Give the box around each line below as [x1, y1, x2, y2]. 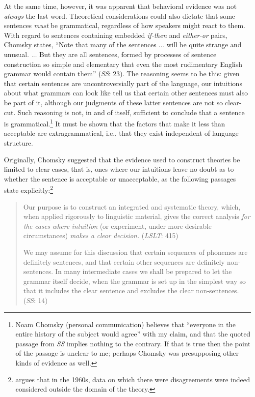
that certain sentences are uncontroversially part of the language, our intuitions [4, 78, 242, 88]
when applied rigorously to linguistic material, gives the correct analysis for [23, 211, 250, 221]
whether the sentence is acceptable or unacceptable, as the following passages [4, 173, 236, 183]
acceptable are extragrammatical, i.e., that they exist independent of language [4, 128, 239, 138]
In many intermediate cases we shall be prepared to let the [55, 266, 232, 276]
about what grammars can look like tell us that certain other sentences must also [4, 88, 248, 98]
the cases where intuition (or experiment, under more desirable [23, 220, 212, 231]
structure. [4, 137, 33, 148]
